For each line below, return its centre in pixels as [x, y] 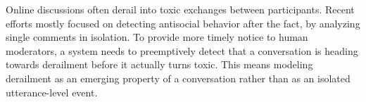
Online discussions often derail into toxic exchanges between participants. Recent [180, 9]
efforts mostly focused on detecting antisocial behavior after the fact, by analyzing [183, 23]
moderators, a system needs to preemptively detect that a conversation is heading [182, 50]
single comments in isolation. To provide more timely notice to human [157, 37]
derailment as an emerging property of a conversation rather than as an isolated [178, 78]
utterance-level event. [52, 92]
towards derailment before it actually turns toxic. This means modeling [159, 64]
